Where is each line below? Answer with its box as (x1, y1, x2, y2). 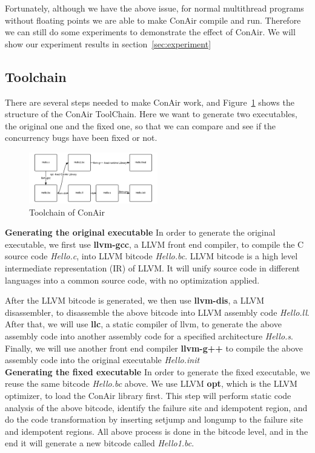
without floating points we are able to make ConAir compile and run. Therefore (5, 13, 301, 26)
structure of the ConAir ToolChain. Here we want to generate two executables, (5, 107, 297, 120)
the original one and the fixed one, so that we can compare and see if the (5, 119, 276, 132)
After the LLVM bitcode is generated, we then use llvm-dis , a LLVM (5, 294, 264, 307)
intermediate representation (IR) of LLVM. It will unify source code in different (5, 261, 300, 274)
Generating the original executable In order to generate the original (5, 226, 276, 239)
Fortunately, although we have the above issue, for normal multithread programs (5, 2, 304, 14)
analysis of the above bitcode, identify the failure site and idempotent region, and (5, 401, 308, 414)
